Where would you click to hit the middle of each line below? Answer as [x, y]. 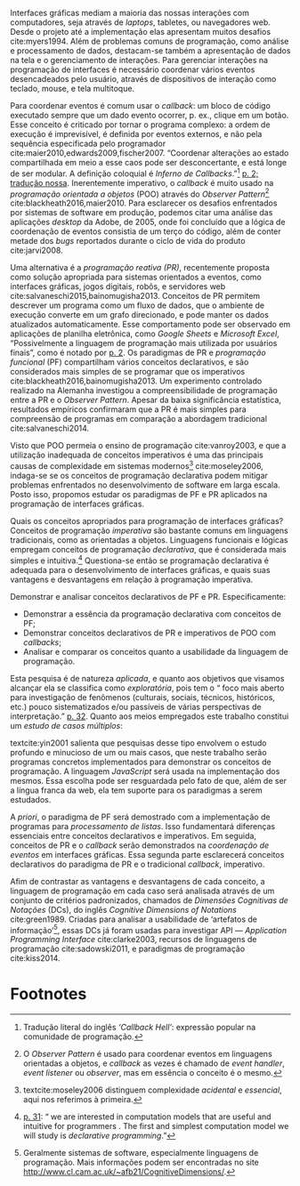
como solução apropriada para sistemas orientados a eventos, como [136, 277]
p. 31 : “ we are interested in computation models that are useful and [147, 1117]
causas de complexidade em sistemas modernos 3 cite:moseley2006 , [137, 465]
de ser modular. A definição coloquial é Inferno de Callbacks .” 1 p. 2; [134, 173]
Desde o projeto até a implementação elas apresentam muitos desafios [140, 32]
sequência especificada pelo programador [88, 143]
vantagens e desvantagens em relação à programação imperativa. [132, 579]
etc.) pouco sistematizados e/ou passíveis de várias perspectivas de [136, 706]
